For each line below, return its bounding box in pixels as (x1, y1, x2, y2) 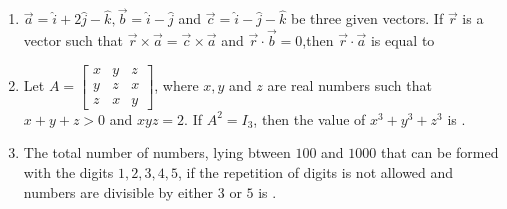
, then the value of (253, 108, 366, 129)
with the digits (23, 161, 114, 182)
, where (154, 74, 199, 95)
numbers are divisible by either (23, 181, 214, 202)
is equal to (370, 30, 435, 51)
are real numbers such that (267, 74, 432, 95)
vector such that (23, 30, 124, 51)
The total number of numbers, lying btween (23, 142, 291, 163)
